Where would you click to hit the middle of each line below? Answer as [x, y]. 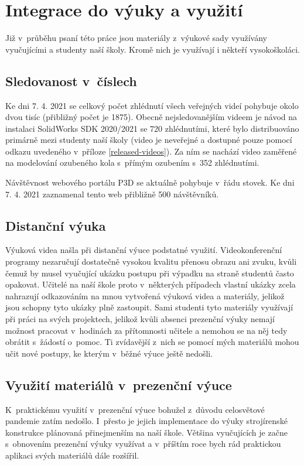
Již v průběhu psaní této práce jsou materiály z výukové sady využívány [136, 38]
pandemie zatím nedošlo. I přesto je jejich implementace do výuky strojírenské [146, 421]
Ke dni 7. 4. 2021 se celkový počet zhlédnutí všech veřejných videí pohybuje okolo [152, 105]
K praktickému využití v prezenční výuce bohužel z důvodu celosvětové [135, 409]
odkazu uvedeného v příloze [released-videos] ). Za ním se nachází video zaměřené [151, 151]
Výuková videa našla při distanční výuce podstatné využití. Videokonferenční [144, 250]
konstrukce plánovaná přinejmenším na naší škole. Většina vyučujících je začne [146, 432]
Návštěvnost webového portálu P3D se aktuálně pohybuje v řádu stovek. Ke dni [150, 182]
